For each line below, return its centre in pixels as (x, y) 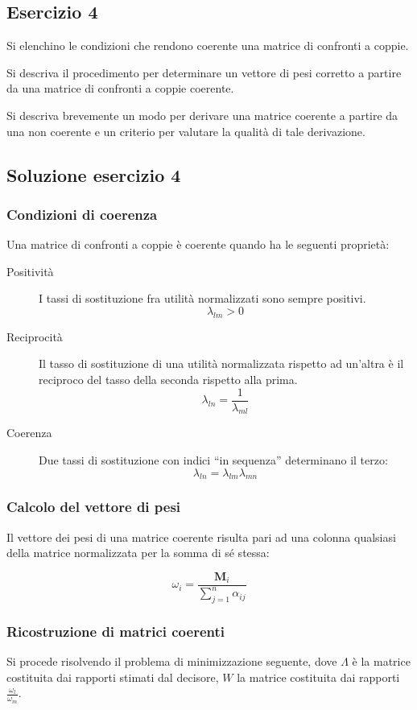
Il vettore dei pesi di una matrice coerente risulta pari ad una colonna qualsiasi (201, 537)
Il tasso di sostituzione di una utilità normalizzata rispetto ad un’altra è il (221, 363)
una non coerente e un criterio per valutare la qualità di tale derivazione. (186, 131)
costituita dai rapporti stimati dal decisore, (113, 677)
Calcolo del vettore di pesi (94, 507)
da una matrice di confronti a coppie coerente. (120, 88)
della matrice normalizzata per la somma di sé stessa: (138, 553)
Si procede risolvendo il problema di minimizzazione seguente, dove (172, 661)
